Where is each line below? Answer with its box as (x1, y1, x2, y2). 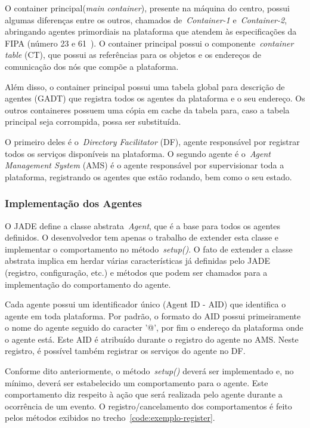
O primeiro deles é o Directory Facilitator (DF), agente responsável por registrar (5, 135, 300, 147)
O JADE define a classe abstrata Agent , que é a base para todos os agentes (5, 219, 281, 232)
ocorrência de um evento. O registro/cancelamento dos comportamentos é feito (5, 399, 292, 412)
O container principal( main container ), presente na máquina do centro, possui (5, 2, 290, 14)
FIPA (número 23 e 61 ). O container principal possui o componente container (5, 36, 294, 49)
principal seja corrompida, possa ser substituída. (5, 115, 181, 128)
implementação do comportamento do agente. (5, 278, 171, 290)
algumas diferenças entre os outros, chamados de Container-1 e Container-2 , (5, 13, 287, 26)
